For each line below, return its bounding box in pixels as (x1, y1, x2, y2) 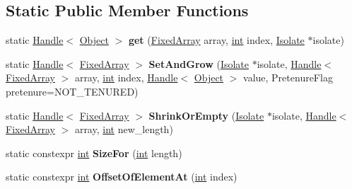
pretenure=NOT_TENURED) (6, 84, 139, 98)
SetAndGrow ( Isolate (148, 56, 250, 71)
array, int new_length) (74, 122, 173, 137)
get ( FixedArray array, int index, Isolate (128, 33, 305, 47)
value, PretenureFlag (243, 70, 333, 85)
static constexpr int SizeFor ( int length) (6, 145, 182, 160)
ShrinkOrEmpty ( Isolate (148, 108, 264, 122)
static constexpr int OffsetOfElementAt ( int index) (6, 169, 237, 184)
